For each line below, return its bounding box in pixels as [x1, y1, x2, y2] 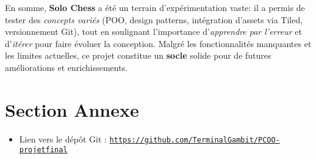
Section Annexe [5, 97, 139, 122]
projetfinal [19, 146, 68, 155]
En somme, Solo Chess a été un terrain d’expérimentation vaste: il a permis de [5, 1, 305, 13]
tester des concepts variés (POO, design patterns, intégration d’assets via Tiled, [5, 13, 303, 26]
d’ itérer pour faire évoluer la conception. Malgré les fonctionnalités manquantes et [5, 37, 312, 50]
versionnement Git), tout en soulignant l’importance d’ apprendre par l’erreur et [5, 25, 302, 38]
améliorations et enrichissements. [5, 61, 128, 73]
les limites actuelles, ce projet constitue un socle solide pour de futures [5, 49, 271, 62]
